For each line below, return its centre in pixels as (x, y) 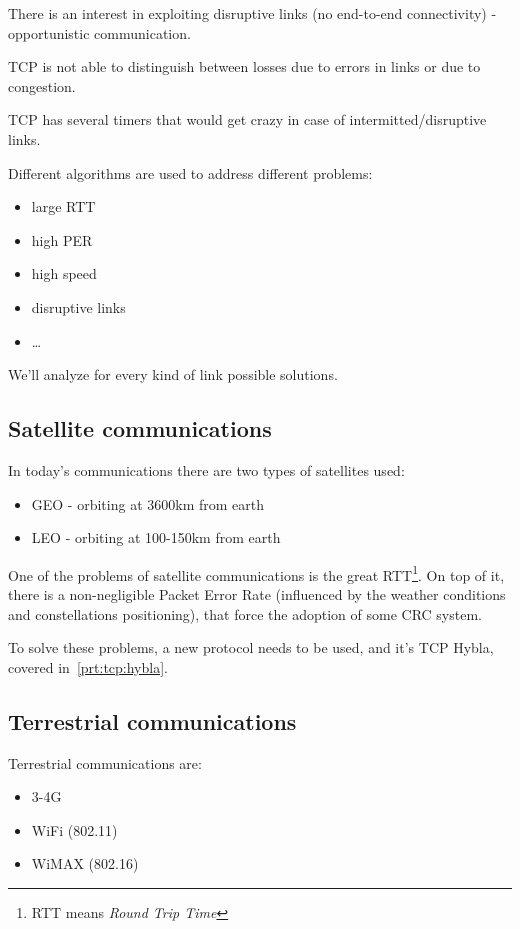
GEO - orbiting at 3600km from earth (147, 503)
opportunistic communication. (99, 32)
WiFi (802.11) (74, 829)
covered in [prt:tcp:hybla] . (88, 666)
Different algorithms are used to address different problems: (190, 172)
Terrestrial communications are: (105, 762)
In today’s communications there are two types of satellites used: (206, 469)
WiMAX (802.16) (85, 863)
